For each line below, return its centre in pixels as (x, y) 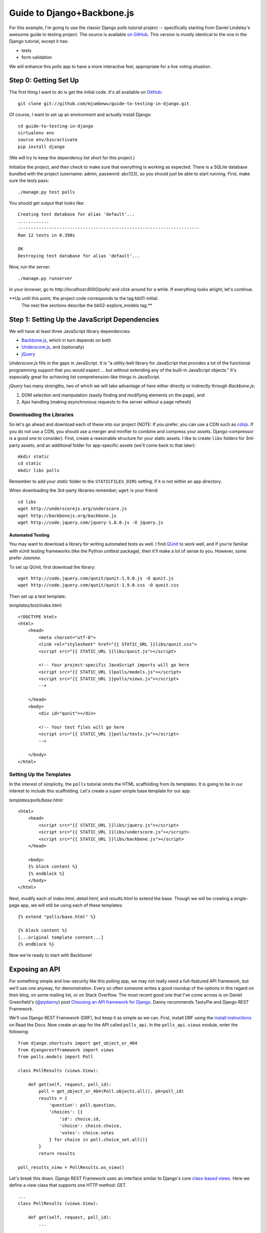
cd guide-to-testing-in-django (56, 126)
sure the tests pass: (29, 181)
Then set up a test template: (38, 596)
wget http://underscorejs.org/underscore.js (73, 509)
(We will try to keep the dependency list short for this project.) (72, 158)
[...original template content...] (61, 937)
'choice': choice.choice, (91, 1126)
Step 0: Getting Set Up (44, 81)
